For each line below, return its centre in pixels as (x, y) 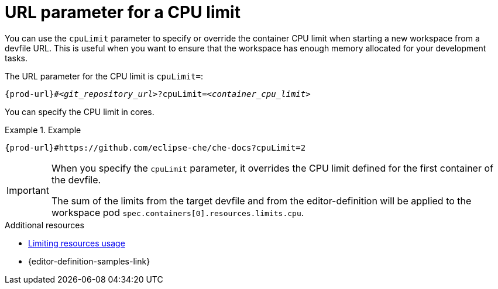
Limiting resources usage (77, 243)
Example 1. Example (43, 130)
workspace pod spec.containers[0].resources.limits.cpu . (178, 212)
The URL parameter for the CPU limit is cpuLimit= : (104, 76)
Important (28, 190)
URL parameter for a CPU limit (123, 12)
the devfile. (76, 180)
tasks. (16, 58)
